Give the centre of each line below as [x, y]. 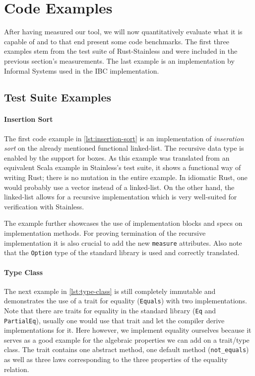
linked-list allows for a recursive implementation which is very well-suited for [121, 197]
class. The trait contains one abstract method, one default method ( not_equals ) [127, 349]
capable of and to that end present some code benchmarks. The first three [117, 41]
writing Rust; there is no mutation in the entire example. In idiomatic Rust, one [126, 177]
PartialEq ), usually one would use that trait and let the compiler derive [114, 320]
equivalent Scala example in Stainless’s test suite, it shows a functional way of [123, 167]
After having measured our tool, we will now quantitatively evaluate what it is [123, 32]
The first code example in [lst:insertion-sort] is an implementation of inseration [124, 138]
